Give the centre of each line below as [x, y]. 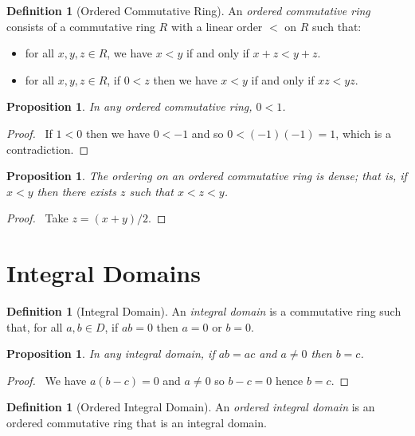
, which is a [364, 133]
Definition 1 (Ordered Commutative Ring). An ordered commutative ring [188, 10]
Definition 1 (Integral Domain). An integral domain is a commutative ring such [204, 311]
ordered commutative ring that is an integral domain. [137, 423]
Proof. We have [47, 380]
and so [207, 133]
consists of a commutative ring [81, 26]
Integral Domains [104, 273]
